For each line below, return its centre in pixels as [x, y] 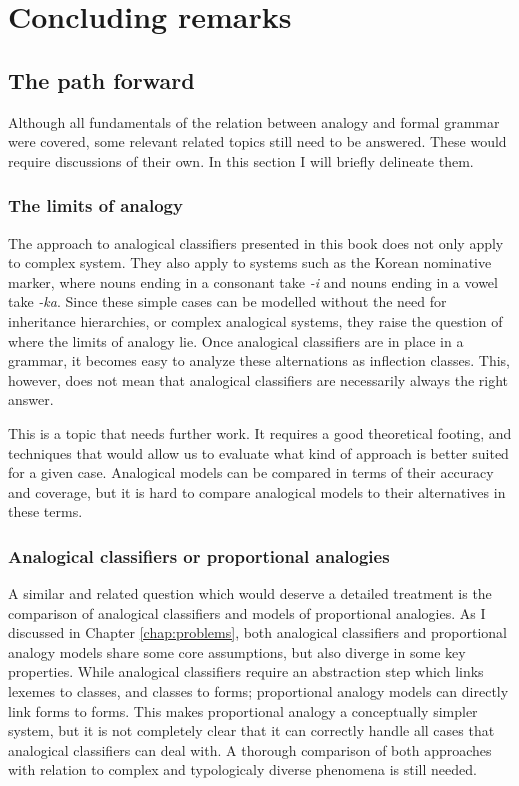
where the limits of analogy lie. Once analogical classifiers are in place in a [236, 340]
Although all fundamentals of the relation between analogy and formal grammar [254, 121]
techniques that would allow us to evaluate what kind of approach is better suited [258, 452]
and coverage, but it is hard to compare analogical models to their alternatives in [257, 491]
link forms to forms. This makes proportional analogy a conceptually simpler [243, 710]
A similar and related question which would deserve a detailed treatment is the [250, 593]
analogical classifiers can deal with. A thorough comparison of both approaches [250, 749]
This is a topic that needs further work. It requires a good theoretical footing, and [260, 432]
